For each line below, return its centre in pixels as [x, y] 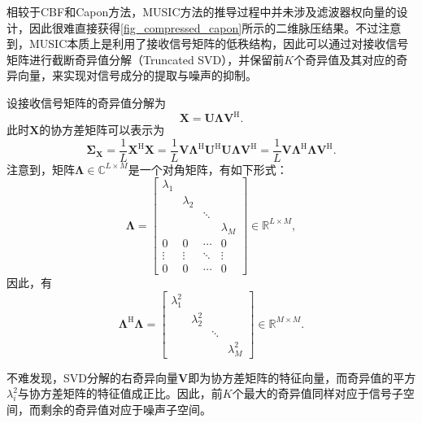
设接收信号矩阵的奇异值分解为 [86, 102]
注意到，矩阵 [41, 169]
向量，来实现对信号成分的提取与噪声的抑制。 [137, 75]
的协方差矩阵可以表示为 [102, 130]
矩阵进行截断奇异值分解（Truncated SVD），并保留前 [146, 59]
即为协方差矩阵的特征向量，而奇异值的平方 [302, 377]
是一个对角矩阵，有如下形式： [208, 169]
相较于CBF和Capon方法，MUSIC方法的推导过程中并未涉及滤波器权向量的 [202, 11]
